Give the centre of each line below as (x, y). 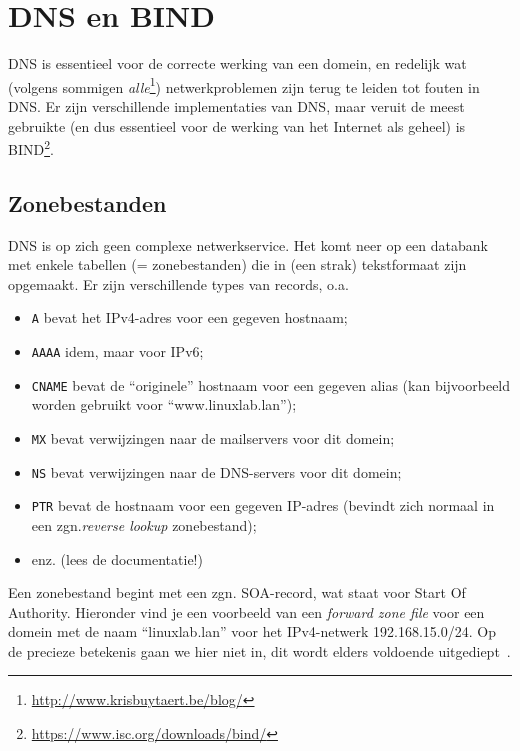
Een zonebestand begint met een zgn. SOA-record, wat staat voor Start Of (237, 592)
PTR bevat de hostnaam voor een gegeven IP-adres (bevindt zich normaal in (263, 505)
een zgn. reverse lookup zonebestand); (144, 524)
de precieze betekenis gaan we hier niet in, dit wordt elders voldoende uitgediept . (259, 650)
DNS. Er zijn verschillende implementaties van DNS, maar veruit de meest (236, 105)
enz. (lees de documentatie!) (117, 558)
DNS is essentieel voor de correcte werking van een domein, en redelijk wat (237, 63)
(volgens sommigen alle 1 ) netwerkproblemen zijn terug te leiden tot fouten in (244, 85)
